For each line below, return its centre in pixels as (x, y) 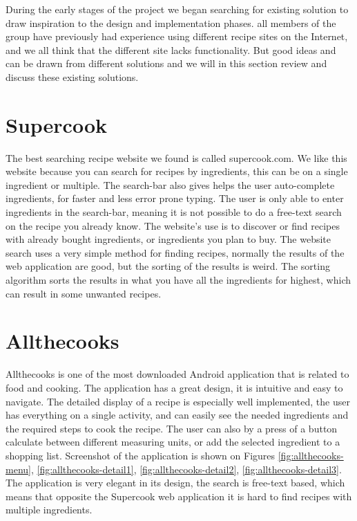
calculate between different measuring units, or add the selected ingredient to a (173, 442)
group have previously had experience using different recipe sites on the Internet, (177, 36)
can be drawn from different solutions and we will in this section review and (166, 63)
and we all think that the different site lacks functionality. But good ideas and (171, 49)
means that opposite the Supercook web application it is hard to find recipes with (179, 496)
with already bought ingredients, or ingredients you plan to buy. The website (168, 239)
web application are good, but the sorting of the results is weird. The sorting (168, 266)
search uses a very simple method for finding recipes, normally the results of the (175, 252)
